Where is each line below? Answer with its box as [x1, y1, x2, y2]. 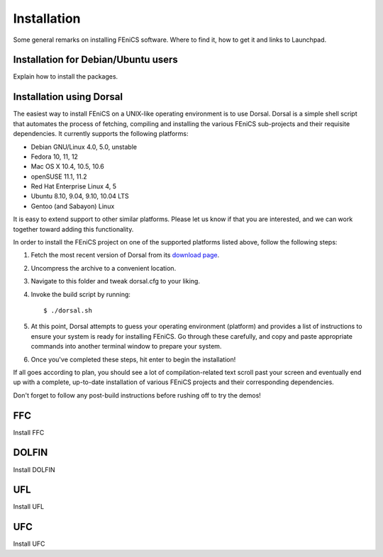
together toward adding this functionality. [13, 225, 134, 233]
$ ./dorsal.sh [43, 307, 92, 315]
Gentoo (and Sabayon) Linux [30, 202, 115, 210]
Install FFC [13, 428, 45, 437]
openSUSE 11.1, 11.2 [30, 172, 87, 181]
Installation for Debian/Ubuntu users [13, 54, 179, 66]
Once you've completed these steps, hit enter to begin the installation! [30, 355, 236, 364]
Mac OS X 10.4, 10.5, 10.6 [30, 162, 104, 171]
